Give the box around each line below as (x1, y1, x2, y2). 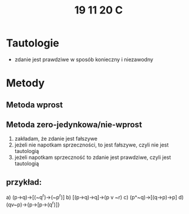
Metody (6, 77, 45, 90)
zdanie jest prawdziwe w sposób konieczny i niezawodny (14, 56, 154, 63)
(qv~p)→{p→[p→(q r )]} (6, 200, 60, 208)
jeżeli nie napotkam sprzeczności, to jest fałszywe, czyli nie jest (14, 141, 169, 148)
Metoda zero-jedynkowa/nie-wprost (6, 120, 143, 130)
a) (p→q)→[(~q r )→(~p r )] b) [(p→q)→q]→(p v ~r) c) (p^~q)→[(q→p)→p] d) (6, 193, 184, 201)
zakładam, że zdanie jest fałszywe (14, 135, 98, 142)
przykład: (6, 177, 42, 187)
